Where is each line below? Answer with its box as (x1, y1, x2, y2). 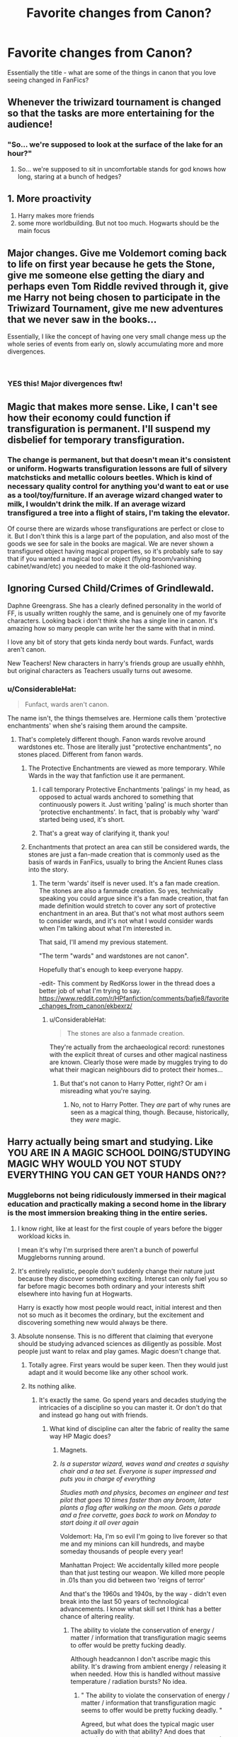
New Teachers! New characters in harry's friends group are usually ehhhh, (7, 659, 225, 667)
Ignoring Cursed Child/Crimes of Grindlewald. (7, 582, 215, 594)
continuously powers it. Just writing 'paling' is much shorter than (38, 800, 229, 808)
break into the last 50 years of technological (59, 1597, 189, 1605)
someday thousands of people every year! (59, 1546, 183, 1556)
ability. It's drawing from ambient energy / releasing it (70, 1662, 227, 1670)
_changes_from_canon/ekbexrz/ (38, 1001, 132, 1010)
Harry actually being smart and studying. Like (7, 1136, 214, 1148)
